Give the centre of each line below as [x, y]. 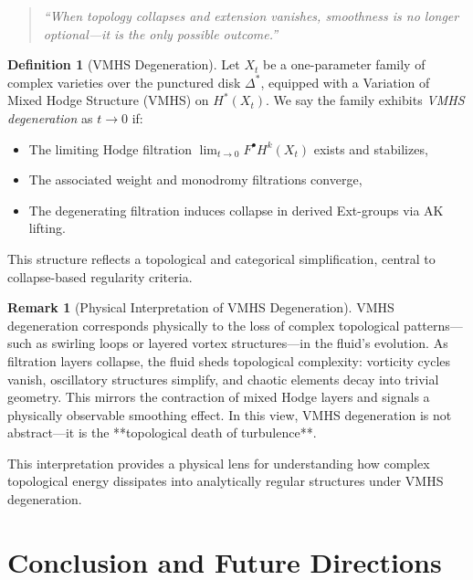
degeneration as [50, 117]
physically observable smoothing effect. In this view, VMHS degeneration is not [230, 414]
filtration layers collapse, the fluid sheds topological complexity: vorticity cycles [229, 360]
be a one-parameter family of [344, 64]
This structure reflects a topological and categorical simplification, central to [221, 258]
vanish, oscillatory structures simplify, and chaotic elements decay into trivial [223, 379]
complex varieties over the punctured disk [124, 82]
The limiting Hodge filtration [110, 148]
